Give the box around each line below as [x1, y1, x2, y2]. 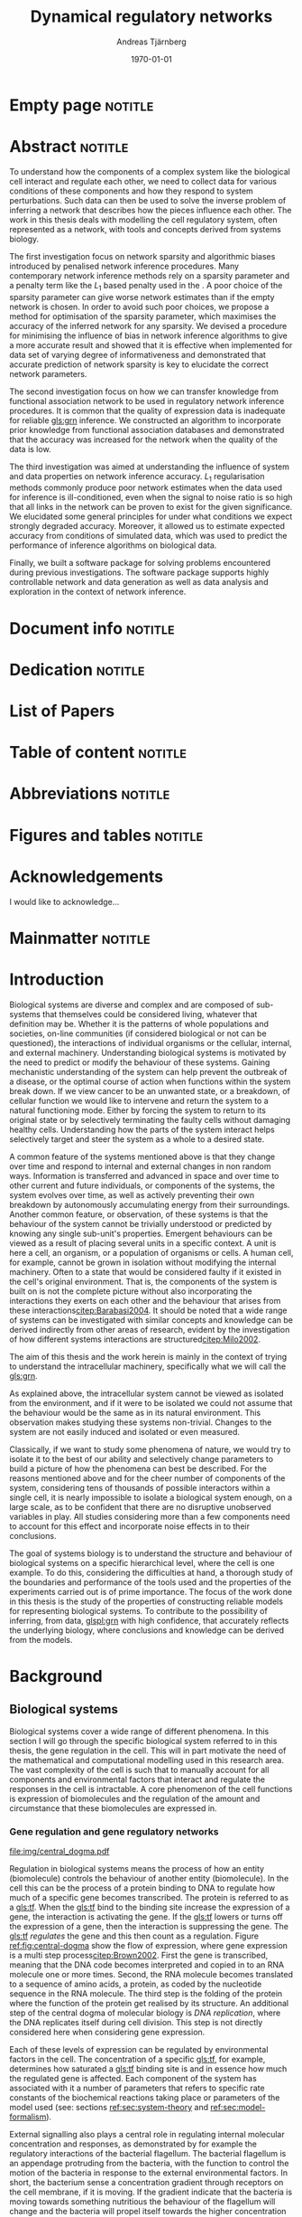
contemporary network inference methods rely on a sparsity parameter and [9, 269, 290, 281]
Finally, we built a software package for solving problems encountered [9, 558, 270, 569]
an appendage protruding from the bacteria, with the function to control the [9, 2157, 289, 2168]
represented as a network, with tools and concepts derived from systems [9, 223, 281, 234]
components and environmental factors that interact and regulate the [9, 1774, 266, 1785]
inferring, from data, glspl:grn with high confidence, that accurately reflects [9, 1615, 289, 1626]
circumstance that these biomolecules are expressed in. [9, 1802, 218, 1814]
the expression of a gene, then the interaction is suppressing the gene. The [9, 1920, 288, 1931]
